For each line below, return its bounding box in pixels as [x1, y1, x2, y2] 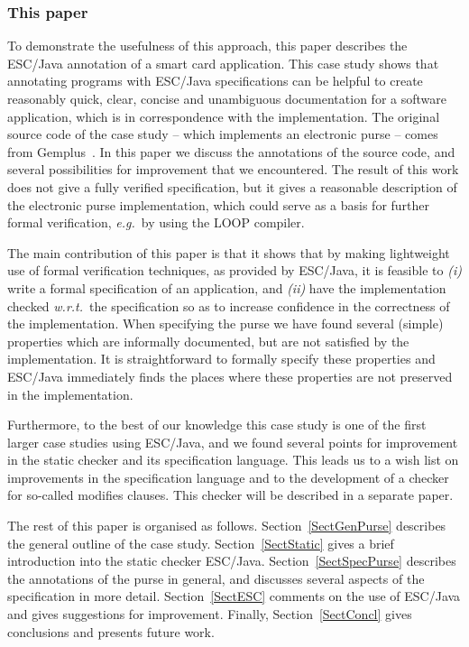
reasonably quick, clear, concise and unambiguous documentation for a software [7, 89, 446, 107]
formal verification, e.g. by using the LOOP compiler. [7, 213, 305, 232]
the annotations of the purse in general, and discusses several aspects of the [7, 568, 425, 587]
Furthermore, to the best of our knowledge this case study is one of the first [7, 415, 427, 434]
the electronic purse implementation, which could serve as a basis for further [7, 195, 430, 214]
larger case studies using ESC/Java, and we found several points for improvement [7, 432, 458, 451]
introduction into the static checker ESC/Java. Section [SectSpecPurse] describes [7, 551, 456, 570]
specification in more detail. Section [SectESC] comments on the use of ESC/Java [7, 587, 461, 605]
